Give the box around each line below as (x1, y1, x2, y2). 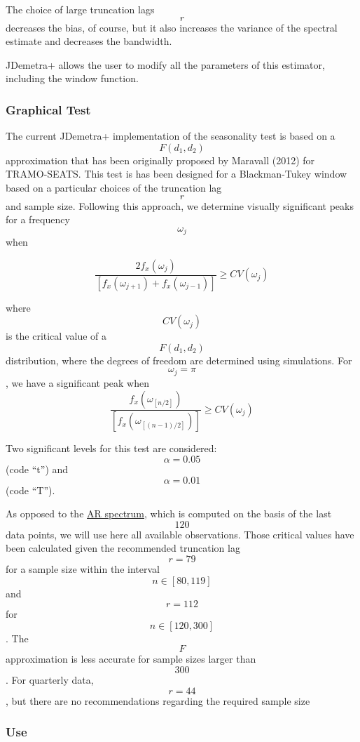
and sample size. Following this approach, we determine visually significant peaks (6, 198, 354, 213)
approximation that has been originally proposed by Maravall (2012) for (6, 152, 315, 167)
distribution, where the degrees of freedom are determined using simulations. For (6, 352, 352, 367)
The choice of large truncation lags (6, 2, 155, 16)
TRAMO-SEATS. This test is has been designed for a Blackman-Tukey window (6, 166, 347, 181)
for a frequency (6, 212, 70, 227)
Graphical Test (6, 100, 91, 118)
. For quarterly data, (6, 672, 94, 687)
